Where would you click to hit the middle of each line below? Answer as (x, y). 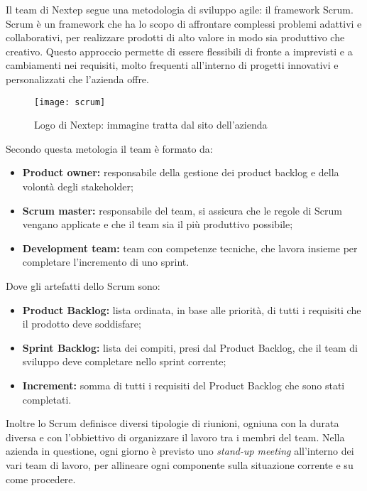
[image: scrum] (70, 102)
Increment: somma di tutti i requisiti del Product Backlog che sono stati (183, 385)
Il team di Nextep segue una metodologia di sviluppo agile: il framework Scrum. (180, 9)
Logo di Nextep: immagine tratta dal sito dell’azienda (151, 125)
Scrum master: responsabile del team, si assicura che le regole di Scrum (182, 210)
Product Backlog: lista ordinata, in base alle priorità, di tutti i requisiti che (192, 309)
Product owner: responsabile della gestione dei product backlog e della (181, 172)
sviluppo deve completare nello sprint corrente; (124, 361)
